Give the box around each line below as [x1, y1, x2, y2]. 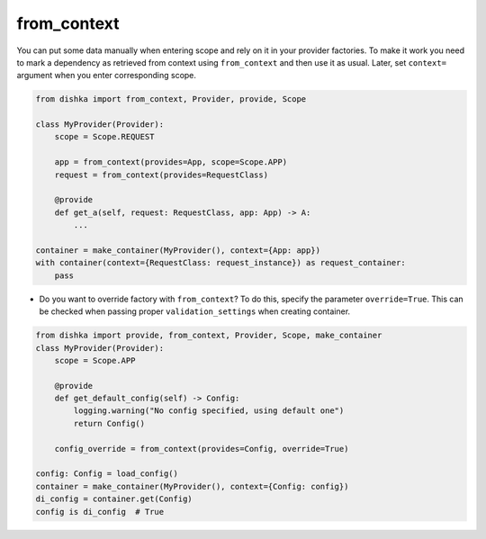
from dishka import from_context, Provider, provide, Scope [35, 94, 307, 104]
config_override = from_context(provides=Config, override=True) [54, 444, 349, 454]
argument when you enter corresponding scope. [16, 70, 197, 81]
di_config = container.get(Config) [35, 494, 193, 504]
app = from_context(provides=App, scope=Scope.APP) [54, 157, 288, 167]
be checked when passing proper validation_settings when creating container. [39, 306, 351, 317]
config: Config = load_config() [35, 469, 179, 479]
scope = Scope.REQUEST [54, 131, 155, 142]
